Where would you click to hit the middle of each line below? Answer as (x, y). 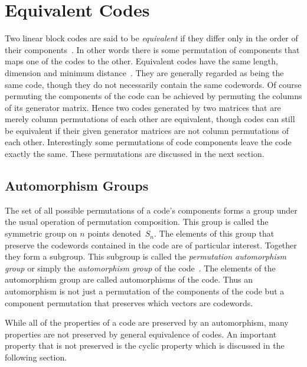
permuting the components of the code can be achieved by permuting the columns (153, 96)
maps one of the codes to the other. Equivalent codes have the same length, (141, 61)
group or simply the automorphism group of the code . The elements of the (140, 268)
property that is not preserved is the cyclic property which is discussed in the (145, 345)
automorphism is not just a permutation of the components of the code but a (145, 291)
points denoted (114, 233)
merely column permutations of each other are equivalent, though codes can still (150, 119)
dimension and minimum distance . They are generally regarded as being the (144, 72)
